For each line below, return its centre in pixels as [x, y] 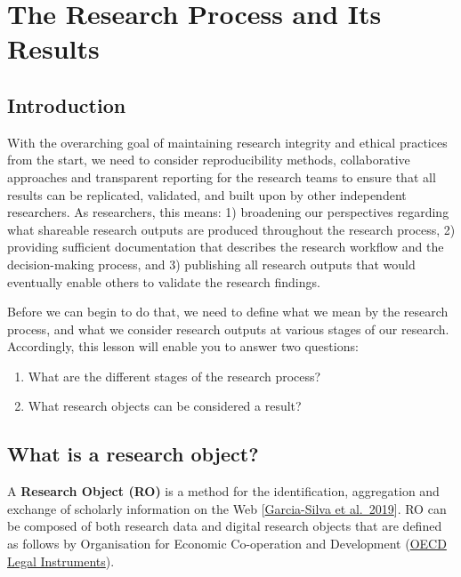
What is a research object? [133, 454]
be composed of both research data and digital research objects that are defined [225, 526]
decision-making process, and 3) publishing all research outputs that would [211, 264]
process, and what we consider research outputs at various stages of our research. [228, 329]
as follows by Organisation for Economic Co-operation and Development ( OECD [227, 544]
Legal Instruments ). [61, 561]
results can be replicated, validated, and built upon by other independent [207, 194]
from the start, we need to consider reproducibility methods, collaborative [209, 160]
